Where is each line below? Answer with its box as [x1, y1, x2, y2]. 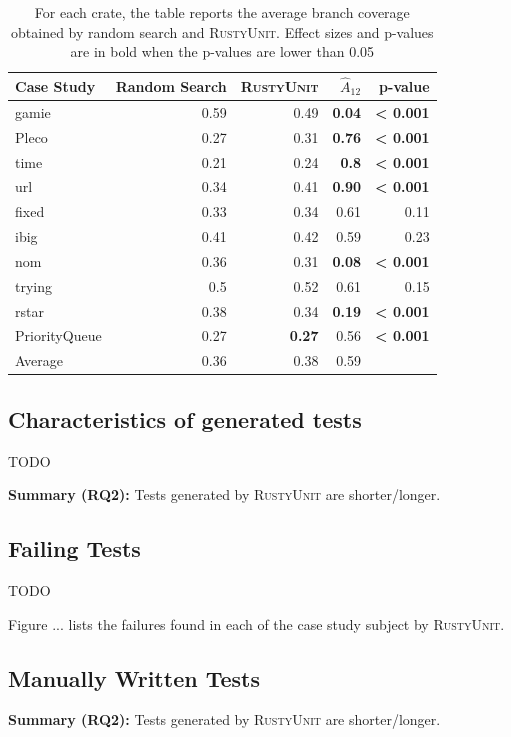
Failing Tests [8, 533, 141, 564]
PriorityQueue [15, 325, 102, 346]
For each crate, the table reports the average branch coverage [34, 2, 410, 22]
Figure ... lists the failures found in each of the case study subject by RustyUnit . [8, 613, 505, 634]
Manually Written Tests [8, 662, 260, 693]
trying [15, 275, 53, 296]
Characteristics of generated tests [8, 403, 362, 434]
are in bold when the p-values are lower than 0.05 [70, 41, 375, 62]
